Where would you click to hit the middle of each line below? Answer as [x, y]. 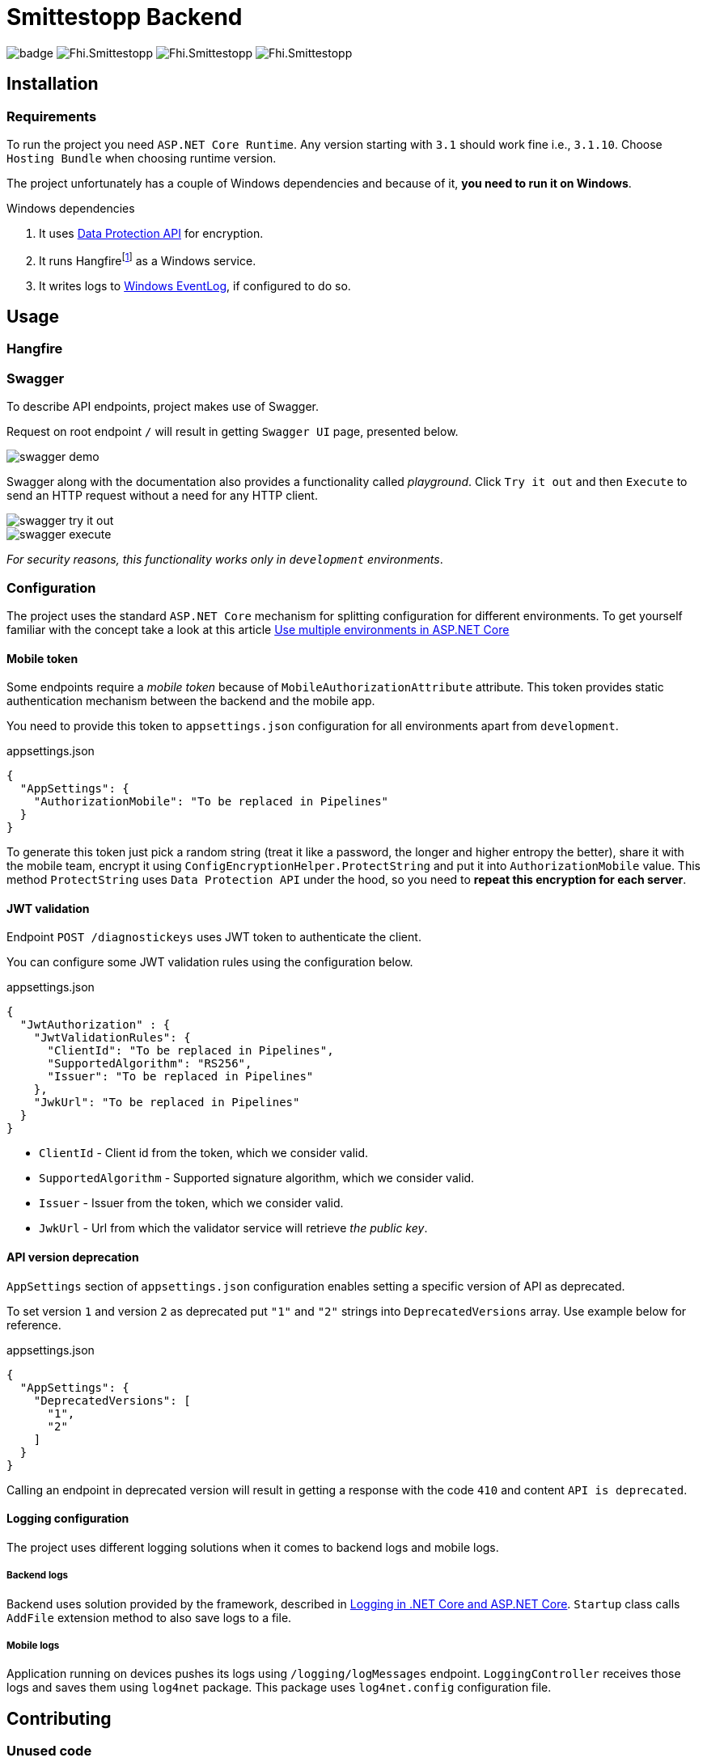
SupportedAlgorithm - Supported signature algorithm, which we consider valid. [257, 1178]
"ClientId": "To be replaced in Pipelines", [191, 1051]
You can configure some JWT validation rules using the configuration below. [210, 962]
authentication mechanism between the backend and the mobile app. [191, 701]
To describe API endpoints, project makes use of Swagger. [163, 407]
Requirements [52, 116]
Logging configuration [68, 1519]
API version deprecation [73, 1257]
